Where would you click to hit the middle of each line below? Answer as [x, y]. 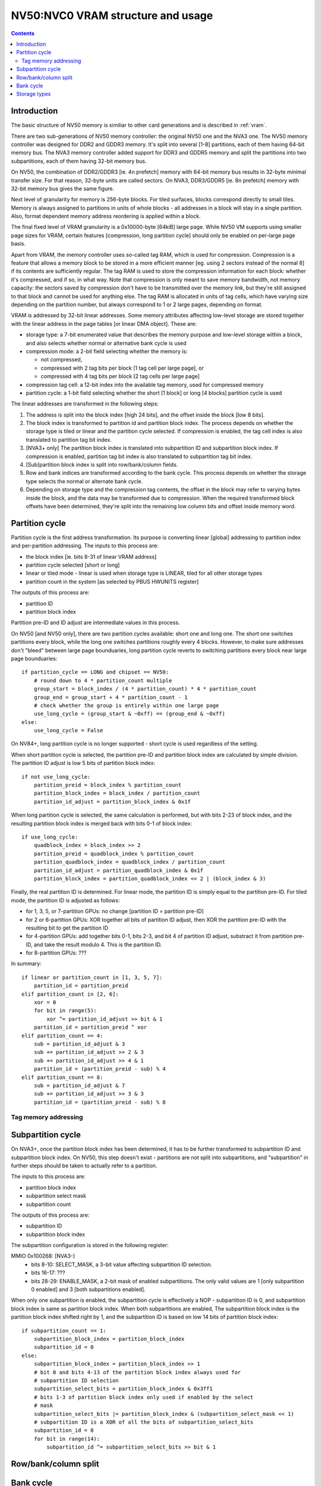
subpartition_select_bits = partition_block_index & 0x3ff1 [123, 1389]
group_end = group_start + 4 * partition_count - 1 [111, 697]
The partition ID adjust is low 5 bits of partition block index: [83, 763]
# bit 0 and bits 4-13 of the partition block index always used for [137, 1372]
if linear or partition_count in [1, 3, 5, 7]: [92, 977]
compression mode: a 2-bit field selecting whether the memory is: [107, 351]
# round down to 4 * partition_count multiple [103, 680]
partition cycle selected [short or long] [73, 565]
